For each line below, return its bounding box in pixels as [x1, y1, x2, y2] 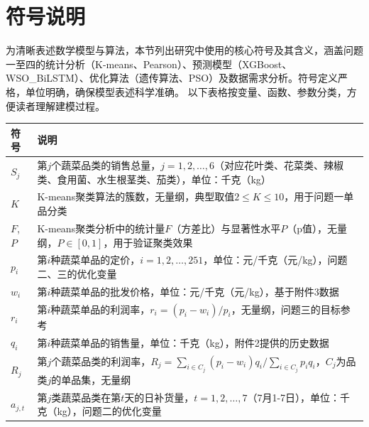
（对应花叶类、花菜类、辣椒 [214, 158, 344, 173]
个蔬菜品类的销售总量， [51, 158, 161, 173]
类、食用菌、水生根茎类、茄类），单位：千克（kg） [37, 171, 271, 186]
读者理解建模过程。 [15, 98, 105, 113]
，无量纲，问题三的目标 [231, 301, 341, 316]
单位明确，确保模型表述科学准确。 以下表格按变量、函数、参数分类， [25, 84, 347, 99]
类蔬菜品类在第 [51, 389, 121, 404]
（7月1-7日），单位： [247, 389, 341, 404]
